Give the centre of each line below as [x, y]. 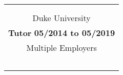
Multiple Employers [61, 48]
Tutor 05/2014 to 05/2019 [62, 33]
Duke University [61, 18]
